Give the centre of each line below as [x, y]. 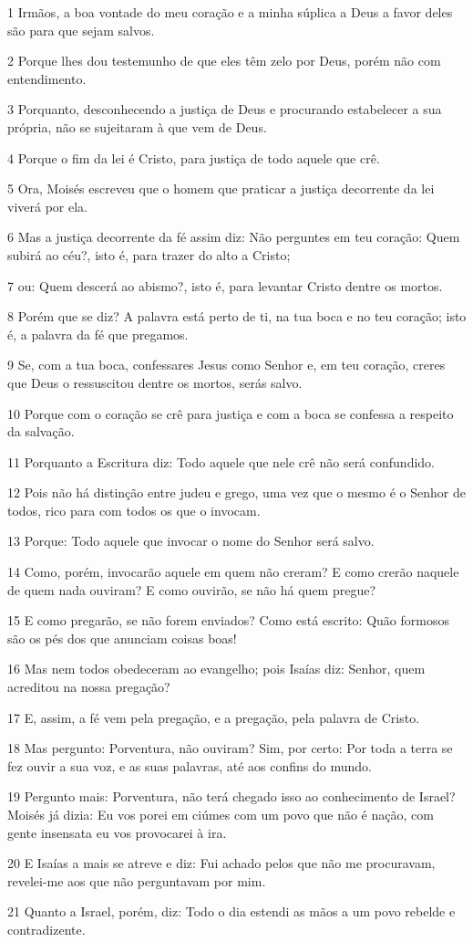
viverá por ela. [47, 206]
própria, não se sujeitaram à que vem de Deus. [137, 126]
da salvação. [41, 431]
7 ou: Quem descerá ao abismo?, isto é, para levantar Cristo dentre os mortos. [225, 285]
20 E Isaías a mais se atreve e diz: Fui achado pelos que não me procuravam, [221, 863]
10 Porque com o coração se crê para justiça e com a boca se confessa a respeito [231, 413]
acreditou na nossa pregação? [89, 687]
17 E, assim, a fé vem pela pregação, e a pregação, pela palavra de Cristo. [214, 717]
